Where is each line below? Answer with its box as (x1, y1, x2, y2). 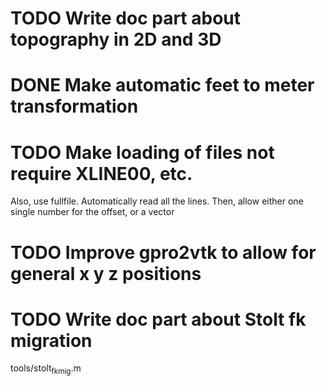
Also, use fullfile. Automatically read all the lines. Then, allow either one (10, 195, 304, 207)
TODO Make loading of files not (10, 141, 275, 164)
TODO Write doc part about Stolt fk (10, 308, 307, 331)
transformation (10, 95, 139, 118)
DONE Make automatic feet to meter (10, 74, 315, 97)
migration (10, 329, 93, 352)
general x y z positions (10, 262, 202, 285)
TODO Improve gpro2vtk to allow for (10, 241, 317, 264)
